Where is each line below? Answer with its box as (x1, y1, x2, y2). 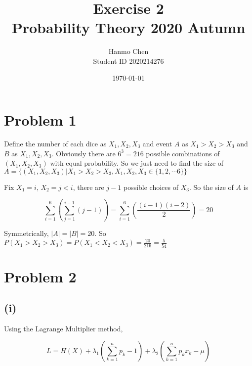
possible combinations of (146, 148, 220, 158)
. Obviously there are (51, 148, 116, 158)
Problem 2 (4, 266, 77, 286)
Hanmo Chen (108, 46, 149, 56)
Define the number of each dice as (4, 138, 107, 149)
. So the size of (189, 182, 234, 192)
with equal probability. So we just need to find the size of (50, 158, 224, 168)
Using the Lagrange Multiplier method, (4, 323, 123, 334)
